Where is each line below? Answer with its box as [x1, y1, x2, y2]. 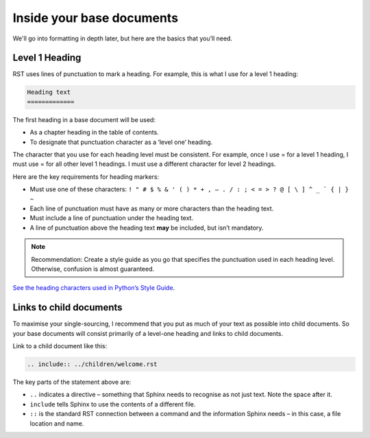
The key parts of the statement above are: [12, 378, 132, 386]
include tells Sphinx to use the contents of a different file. [29, 400, 196, 408]
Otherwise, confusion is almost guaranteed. [31, 265, 155, 273]
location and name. [29, 419, 84, 428]
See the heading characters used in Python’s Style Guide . [12, 284, 175, 292]
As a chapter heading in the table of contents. [29, 128, 159, 136]
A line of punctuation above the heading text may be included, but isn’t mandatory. [29, 223, 264, 232]
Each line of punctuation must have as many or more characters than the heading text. [29, 204, 274, 212]
